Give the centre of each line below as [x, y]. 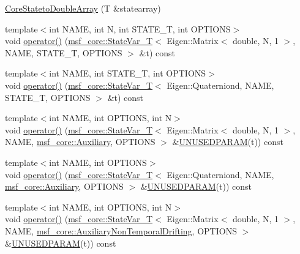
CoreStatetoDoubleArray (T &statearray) [83, 8]
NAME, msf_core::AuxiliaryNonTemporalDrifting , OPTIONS [121, 230]
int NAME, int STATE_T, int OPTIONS [128, 73]
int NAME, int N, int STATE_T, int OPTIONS [140, 28]
